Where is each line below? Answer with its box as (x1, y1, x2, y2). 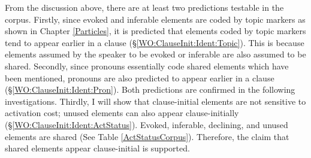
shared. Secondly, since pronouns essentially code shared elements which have (5, 59, 289, 72)
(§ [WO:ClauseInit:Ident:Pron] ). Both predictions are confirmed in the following (5, 83, 295, 96)
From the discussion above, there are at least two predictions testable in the (5, 1, 284, 13)
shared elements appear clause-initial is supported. (5, 142, 190, 154)
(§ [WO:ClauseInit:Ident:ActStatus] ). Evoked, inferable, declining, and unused (5, 118, 288, 130)
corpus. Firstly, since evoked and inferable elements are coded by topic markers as (5, 13, 306, 25)
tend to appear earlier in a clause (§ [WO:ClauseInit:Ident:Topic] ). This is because (5, 36, 304, 48)
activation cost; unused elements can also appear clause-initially (5, 107, 239, 119)
